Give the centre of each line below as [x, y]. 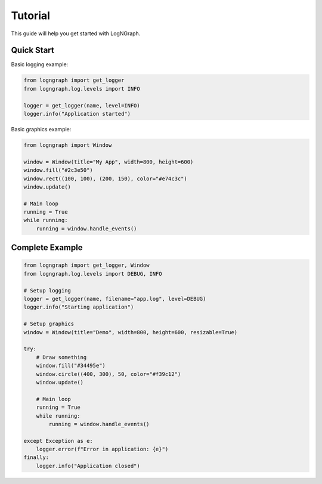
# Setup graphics [49, 324]
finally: [36, 457]
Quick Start [32, 50]
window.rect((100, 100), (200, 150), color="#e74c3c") [105, 178]
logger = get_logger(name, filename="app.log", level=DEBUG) [115, 299]
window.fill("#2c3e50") [58, 170]
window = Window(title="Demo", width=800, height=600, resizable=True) [131, 332]
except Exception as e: [58, 441]
